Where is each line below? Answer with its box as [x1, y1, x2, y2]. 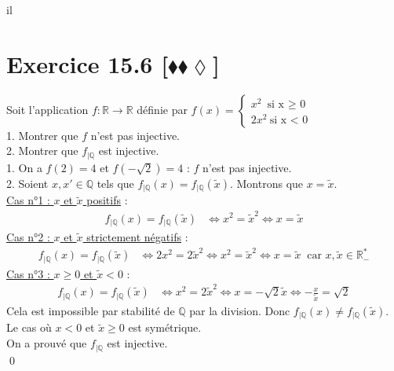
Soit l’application [6, 101, 89, 117]
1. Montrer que [6, 127, 78, 143]
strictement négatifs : [86, 229, 188, 245]
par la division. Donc [189, 303, 290, 319]
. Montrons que [229, 174, 304, 191]
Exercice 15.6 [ [6, 47, 169, 79]
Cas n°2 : [6, 229, 50, 245]
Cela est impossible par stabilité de [6, 303, 175, 319]
